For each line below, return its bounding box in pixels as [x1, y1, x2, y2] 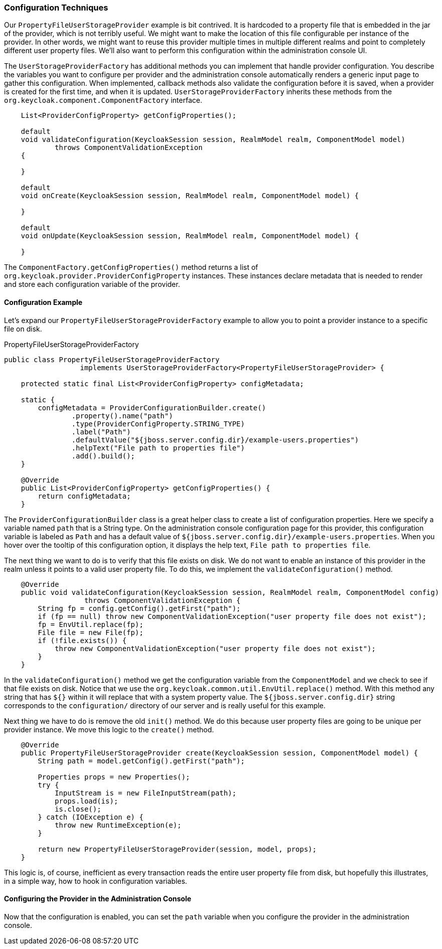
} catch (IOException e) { [38, 813, 144, 821]
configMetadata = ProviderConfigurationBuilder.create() [38, 403, 266, 412]
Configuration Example [4, 297, 83, 306]
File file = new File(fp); [38, 628, 144, 637]
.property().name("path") [71, 411, 173, 420]
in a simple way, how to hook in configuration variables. [4, 876, 187, 885]
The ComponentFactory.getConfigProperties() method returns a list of [4, 263, 259, 272]
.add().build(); [71, 451, 135, 460]
